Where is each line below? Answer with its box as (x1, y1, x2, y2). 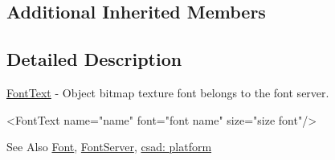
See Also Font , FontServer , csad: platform (6, 138, 212, 155)
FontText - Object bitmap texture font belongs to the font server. (6, 84, 329, 101)
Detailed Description (6, 47, 182, 72)
